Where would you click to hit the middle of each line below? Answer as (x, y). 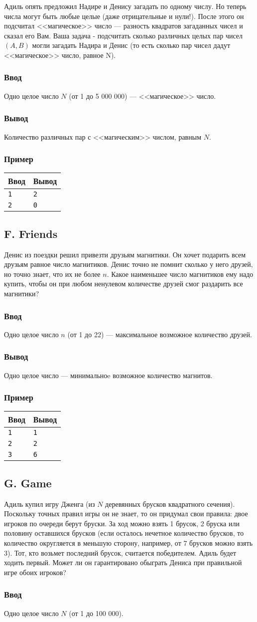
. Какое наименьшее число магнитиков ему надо (180, 274)
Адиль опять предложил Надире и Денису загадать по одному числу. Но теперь (125, 6)
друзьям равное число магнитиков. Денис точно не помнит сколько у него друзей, (128, 264)
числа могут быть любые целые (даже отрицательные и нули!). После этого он (124, 16)
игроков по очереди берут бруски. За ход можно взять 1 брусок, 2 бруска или (122, 523)
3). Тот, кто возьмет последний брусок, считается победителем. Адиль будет (120, 552)
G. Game (28, 483)
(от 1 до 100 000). (96, 613)
